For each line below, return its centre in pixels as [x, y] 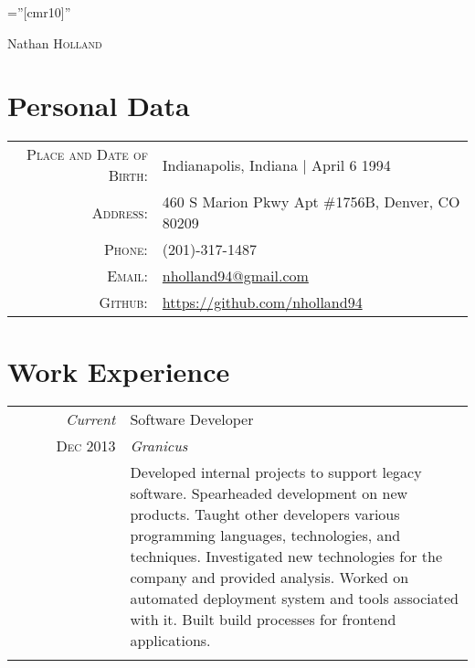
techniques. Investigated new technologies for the [286, 557]
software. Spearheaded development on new [269, 493]
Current [91, 419]
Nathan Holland [55, 42]
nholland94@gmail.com [235, 276]
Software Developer [192, 419]
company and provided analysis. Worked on [269, 578]
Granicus [159, 446]
